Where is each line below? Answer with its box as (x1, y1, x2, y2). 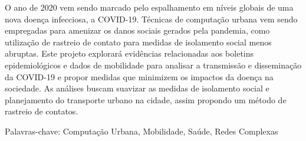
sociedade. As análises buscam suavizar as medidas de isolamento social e (5, 82, 269, 94)
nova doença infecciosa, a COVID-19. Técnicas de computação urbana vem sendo (5, 12, 298, 25)
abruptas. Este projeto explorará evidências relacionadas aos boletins (5, 47, 254, 60)
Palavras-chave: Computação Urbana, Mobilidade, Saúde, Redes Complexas (5, 124, 278, 137)
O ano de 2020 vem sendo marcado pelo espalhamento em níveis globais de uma (5, 1, 294, 13)
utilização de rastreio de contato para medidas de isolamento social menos (5, 35, 272, 48)
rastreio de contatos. (5, 105, 78, 117)
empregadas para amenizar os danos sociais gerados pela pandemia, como (5, 24, 270, 37)
